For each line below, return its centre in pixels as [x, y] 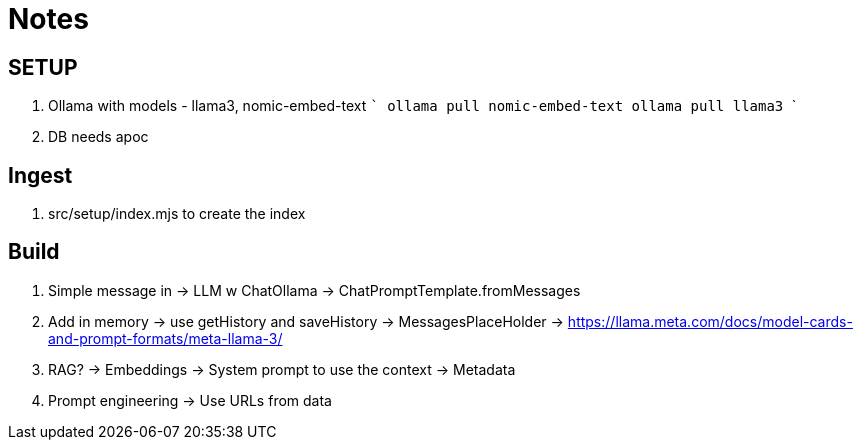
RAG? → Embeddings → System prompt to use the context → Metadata [282, 369]
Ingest [40, 175]
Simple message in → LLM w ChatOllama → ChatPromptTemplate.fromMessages [314, 290]
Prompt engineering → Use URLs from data [190, 400]
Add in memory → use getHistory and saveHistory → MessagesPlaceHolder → [306, 321]
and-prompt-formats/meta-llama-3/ [165, 338]
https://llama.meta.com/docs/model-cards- [710, 321]
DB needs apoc [98, 137]
